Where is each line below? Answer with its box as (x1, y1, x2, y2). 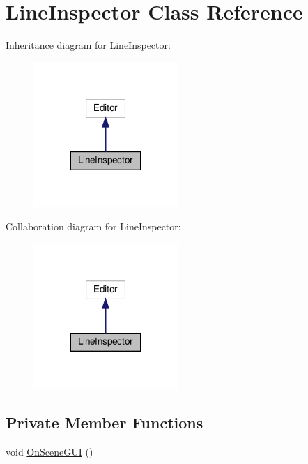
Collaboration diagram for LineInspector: (6, 219, 181, 234)
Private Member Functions (6, 411, 203, 433)
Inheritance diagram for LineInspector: (6, 38, 171, 52)
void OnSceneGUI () (6, 444, 93, 458)
